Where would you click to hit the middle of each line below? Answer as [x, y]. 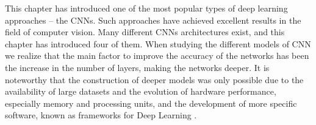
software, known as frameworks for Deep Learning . [101, 115]
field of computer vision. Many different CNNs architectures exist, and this [145, 32]
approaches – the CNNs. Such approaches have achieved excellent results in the [153, 20]
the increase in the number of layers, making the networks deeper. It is [137, 67]
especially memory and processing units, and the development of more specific [151, 103]
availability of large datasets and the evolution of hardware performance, [141, 91]
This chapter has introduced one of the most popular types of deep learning [146, 8]
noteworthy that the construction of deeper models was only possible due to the [154, 79]
